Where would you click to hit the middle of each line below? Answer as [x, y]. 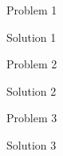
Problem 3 [32, 118]
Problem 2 [32, 64]
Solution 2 [31, 90]
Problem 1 [32, 10]
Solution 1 [31, 37]
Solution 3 [31, 144]
